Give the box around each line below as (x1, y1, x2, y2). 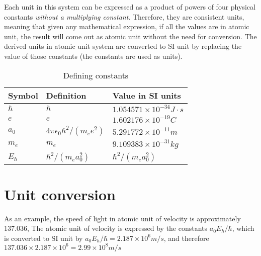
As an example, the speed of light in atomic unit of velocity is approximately (4, 213, 241, 223)
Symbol (8, 89, 38, 101)
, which (232, 223, 254, 233)
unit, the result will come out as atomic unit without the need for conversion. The (4, 31, 257, 41)
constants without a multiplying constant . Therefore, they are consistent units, (4, 11, 244, 22)
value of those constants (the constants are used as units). (4, 50, 183, 61)
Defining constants (63, 69, 129, 81)
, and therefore (163, 232, 209, 243)
